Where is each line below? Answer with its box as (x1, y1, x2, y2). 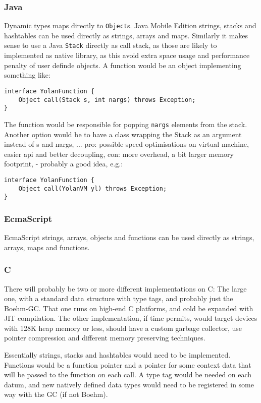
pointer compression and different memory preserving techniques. (4, 332, 205, 343)
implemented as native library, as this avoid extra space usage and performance (4, 50, 250, 61)
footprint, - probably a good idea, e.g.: (4, 158, 123, 169)
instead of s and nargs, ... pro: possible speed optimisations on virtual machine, (4, 139, 249, 149)
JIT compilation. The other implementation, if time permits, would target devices (4, 313, 257, 323)
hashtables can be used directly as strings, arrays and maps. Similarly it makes (4, 30, 248, 40)
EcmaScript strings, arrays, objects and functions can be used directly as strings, (4, 232, 254, 243)
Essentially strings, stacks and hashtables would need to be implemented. (4, 350, 231, 360)
